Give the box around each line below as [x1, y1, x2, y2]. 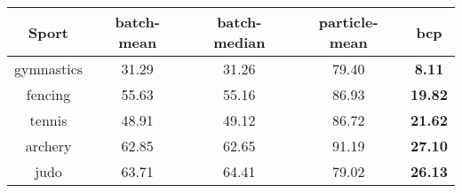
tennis [29, 110, 68, 130]
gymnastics [14, 58, 84, 79]
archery [25, 135, 72, 156]
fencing [26, 84, 71, 104]
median [213, 32, 266, 52]
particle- [318, 12, 378, 32]
